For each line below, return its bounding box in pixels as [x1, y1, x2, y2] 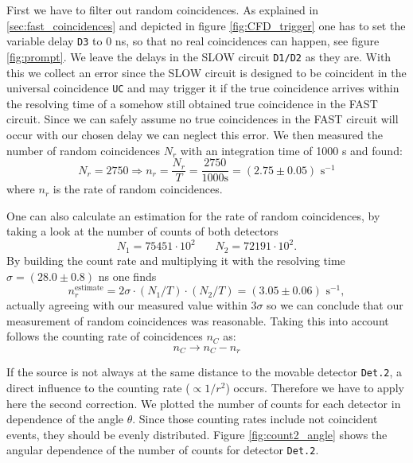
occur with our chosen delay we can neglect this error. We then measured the [6, 126, 383, 142]
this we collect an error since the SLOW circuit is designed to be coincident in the [6, 64, 407, 80]
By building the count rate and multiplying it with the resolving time [6, 251, 345, 268]
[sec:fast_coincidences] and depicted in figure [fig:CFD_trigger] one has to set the [6, 17, 406, 33]
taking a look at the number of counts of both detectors [6, 223, 279, 239]
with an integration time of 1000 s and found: [180, 142, 403, 158]
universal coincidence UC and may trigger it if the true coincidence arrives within [6, 80, 399, 96]
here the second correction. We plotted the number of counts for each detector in [6, 395, 401, 411]
